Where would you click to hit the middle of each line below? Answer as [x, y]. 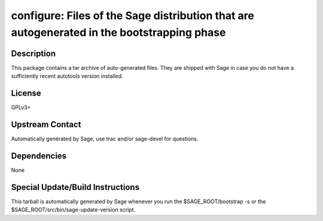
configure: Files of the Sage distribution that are [132, 16]
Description [33, 53]
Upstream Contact [46, 125]
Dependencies [39, 156]
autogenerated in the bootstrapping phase [118, 32]
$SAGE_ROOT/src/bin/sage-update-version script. [73, 210]
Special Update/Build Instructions [75, 187]
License [26, 93]
